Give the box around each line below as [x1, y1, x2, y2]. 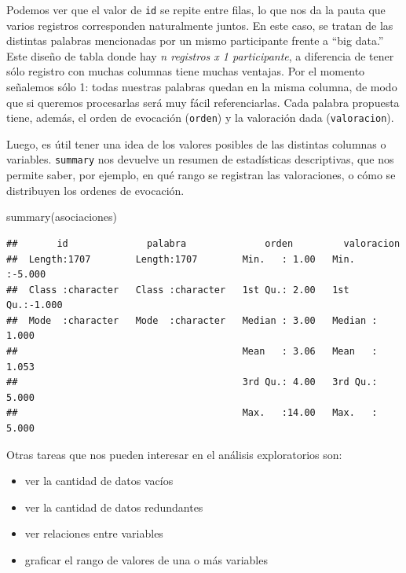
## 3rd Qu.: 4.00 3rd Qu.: [6, 376, 378, 388]
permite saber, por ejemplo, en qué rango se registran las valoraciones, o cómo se [6, 167, 396, 183]
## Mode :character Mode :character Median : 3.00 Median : [6, 314, 378, 326]
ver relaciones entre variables [24, 525, 163, 542]
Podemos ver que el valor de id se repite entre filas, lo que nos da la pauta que [6, 2, 386, 17]
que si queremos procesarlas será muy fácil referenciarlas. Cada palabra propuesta [6, 94, 400, 110]
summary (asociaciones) [6, 208, 118, 225]
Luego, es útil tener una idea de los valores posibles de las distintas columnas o [6, 135, 386, 152]
